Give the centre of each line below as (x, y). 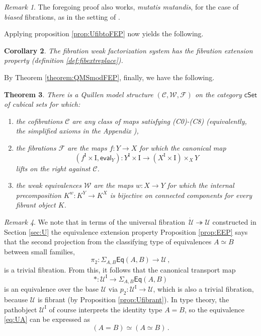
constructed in (234, 221)
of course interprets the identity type (106, 309)
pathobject (21, 309)
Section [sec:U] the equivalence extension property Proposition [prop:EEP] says (126, 231)
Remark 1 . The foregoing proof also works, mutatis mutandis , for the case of (121, 7)
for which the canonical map (183, 147)
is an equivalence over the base (51, 289)
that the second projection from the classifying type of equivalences (108, 242)
